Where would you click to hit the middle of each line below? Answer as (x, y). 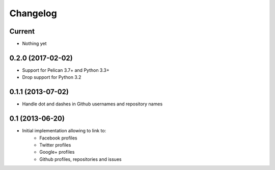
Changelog (33, 13)
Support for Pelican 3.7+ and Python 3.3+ (66, 70)
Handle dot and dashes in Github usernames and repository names (92, 104)
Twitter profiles (55, 145)
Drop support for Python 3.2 (52, 77)
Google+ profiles (57, 152)
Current (22, 31)
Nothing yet (34, 44)
